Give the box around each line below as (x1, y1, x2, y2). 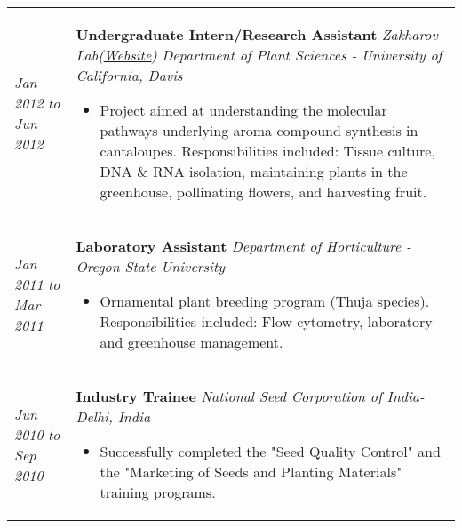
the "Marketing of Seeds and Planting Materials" (100, 461, 402, 482)
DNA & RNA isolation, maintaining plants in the (100, 161, 408, 181)
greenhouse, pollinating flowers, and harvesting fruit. (100, 181, 427, 202)
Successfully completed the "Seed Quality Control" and (100, 441, 441, 461)
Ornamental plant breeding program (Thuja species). (100, 291, 430, 311)
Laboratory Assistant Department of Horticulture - (76, 236, 411, 256)
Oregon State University (76, 256, 226, 276)
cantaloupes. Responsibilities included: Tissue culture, (100, 140, 435, 161)
